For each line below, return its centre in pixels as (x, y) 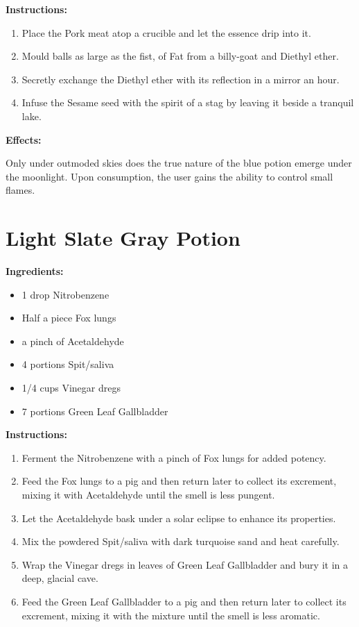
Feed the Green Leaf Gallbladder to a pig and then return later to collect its (184, 601)
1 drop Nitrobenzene (65, 294)
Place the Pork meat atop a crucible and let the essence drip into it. (166, 32)
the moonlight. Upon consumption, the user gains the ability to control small (169, 176)
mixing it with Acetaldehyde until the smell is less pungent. (148, 494)
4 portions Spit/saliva (68, 364)
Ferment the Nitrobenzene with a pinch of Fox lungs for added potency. (174, 457)
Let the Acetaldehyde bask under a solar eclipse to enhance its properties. (179, 518)
